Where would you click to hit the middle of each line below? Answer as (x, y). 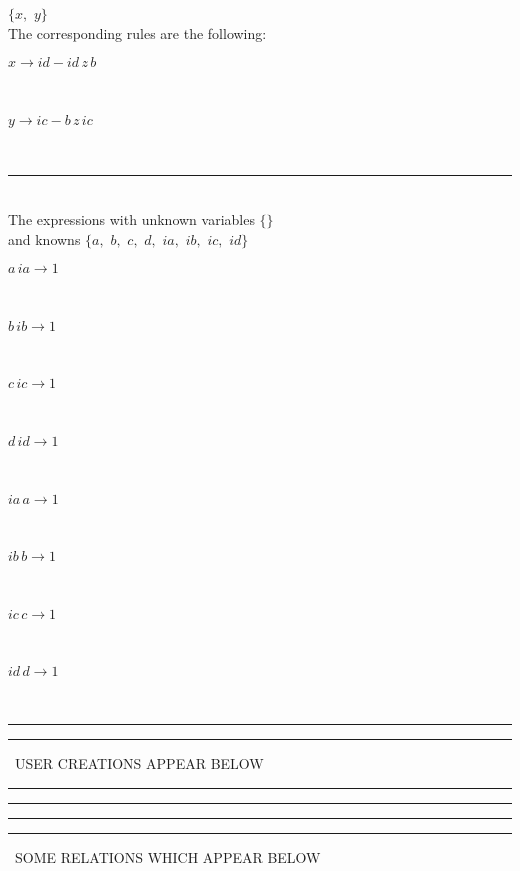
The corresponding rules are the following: (137, 32)
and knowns (44, 238)
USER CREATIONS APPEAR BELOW (139, 762)
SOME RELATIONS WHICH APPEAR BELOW (167, 856)
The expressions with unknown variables (131, 218)
